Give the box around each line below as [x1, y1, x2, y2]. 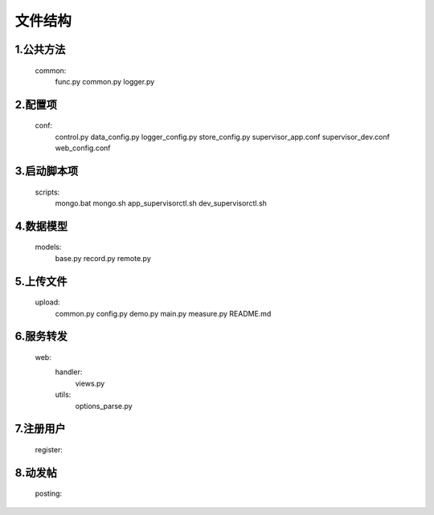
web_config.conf [55, 143, 112, 153]
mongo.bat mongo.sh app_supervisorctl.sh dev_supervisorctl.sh [55, 198, 267, 208]
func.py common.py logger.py [55, 76, 155, 86]
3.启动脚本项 [14, 164, 79, 178]
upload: [35, 297, 60, 307]
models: [35, 242, 62, 252]
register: [35, 444, 63, 454]
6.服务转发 [14, 329, 68, 343]
